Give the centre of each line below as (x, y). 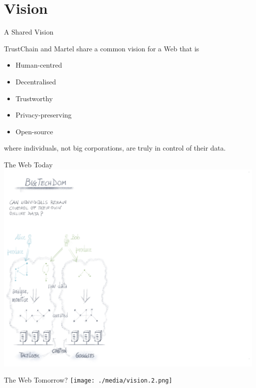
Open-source (34, 131)
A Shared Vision (29, 32)
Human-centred (39, 65)
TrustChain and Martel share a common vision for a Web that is (102, 48)
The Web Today (28, 164)
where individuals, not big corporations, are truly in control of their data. (115, 148)
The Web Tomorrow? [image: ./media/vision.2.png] (88, 380)
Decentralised (36, 81)
